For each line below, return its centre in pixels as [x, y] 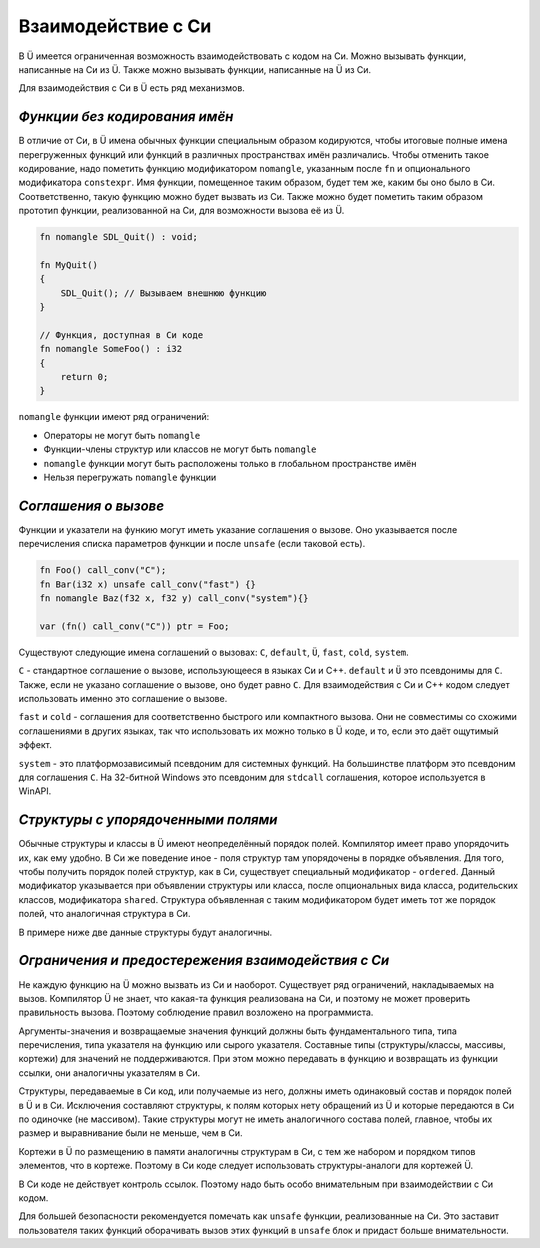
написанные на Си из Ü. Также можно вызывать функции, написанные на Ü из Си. [195, 69]
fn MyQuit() [69, 264]
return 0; [84, 377]
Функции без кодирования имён [126, 116]
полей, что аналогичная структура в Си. [104, 914]
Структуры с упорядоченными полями [148, 820]
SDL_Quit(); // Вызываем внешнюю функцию [163, 293]
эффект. [35, 745]
